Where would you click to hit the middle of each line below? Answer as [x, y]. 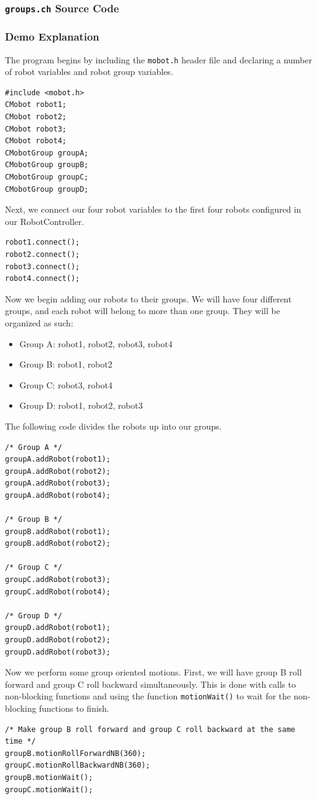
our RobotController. [45, 221]
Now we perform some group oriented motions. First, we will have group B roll [154, 672]
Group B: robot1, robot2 [66, 364]
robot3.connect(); [42, 266]
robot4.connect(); [42, 279]
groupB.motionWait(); [49, 778]
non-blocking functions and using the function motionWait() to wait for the [148, 696]
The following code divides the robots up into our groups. [113, 426]
